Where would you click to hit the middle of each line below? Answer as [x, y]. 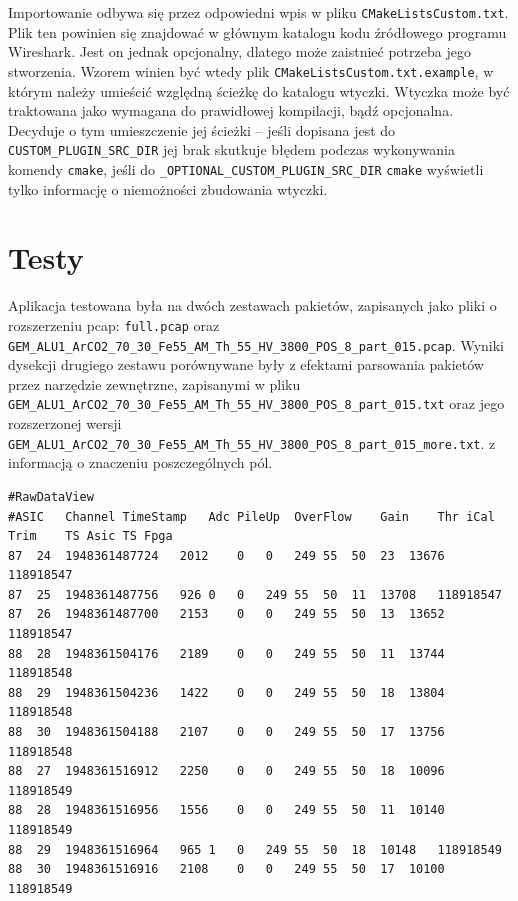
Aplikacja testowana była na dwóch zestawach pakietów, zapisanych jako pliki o [252, 305]
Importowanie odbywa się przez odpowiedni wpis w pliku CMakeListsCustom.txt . [258, 12]
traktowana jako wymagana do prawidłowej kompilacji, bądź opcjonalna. [231, 110]
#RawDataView [51, 496]
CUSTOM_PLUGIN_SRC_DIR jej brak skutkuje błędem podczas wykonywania [231, 149]
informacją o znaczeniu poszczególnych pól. [140, 462]
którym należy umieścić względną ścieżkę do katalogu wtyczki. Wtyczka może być [259, 90]
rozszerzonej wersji [65, 423]
